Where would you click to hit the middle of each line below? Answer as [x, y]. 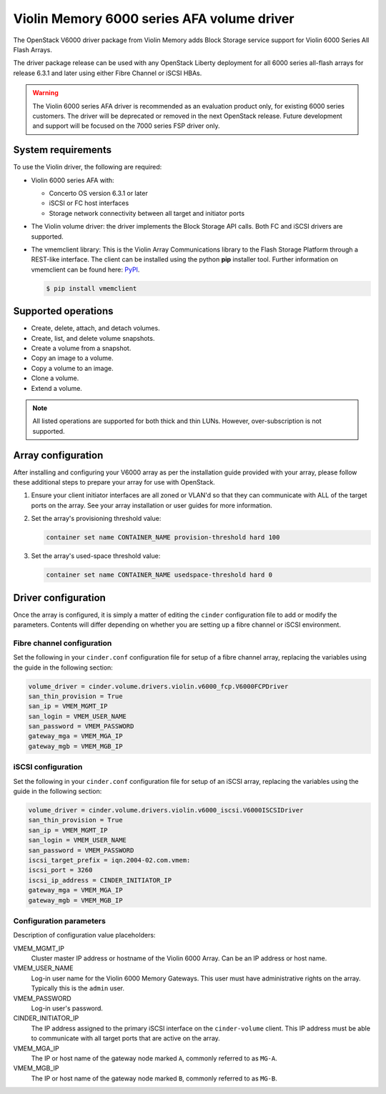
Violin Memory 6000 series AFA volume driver [154, 19]
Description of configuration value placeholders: [84, 935]
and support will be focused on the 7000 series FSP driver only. [127, 126]
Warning [45, 93]
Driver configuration [60, 598]
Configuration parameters [60, 920]
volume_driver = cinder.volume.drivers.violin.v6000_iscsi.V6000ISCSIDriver [166, 810]
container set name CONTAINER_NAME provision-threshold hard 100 [163, 537]
